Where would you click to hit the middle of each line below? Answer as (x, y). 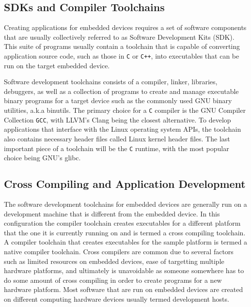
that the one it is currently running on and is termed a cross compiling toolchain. (125, 232)
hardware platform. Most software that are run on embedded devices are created (124, 289)
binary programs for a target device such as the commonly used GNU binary (118, 100)
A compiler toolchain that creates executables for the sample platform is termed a (126, 242)
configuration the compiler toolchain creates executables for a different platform (122, 223)
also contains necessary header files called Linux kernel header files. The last (117, 138)
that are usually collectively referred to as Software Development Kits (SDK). (119, 37)
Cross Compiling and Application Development (125, 184)
